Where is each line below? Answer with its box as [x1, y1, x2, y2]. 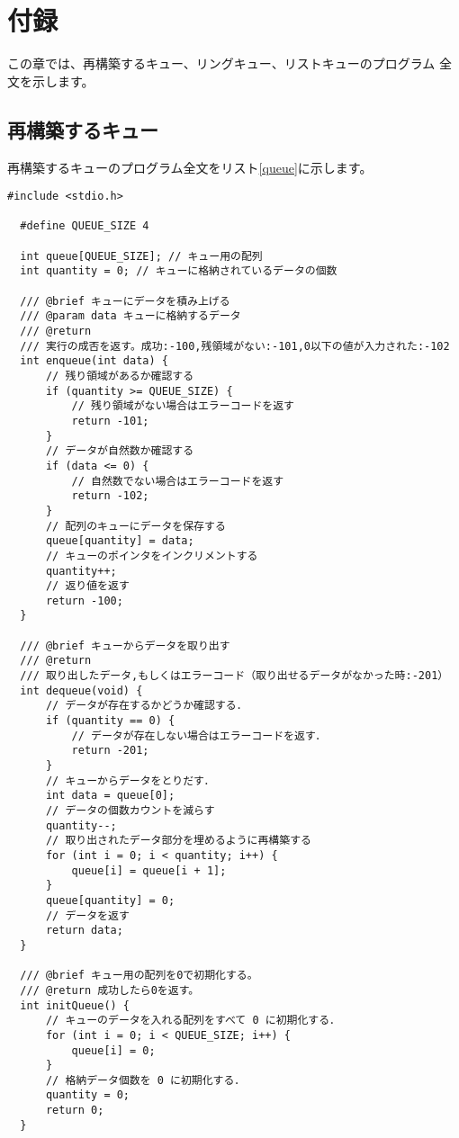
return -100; [45, 594, 123, 607]
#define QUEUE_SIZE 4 [20, 220, 149, 233]
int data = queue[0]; [45, 789, 175, 802]
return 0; [45, 1104, 104, 1117]
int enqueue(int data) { [20, 354, 168, 368]
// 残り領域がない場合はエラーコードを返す [71, 399, 294, 413]
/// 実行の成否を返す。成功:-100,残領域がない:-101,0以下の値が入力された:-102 [20, 339, 450, 353]
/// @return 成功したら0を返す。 [20, 983, 200, 997]
